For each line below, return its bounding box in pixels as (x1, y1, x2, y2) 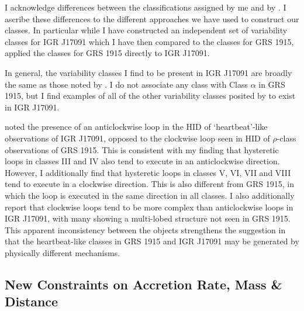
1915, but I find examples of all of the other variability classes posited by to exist (5, 89, 296, 102)
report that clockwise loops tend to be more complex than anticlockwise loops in (5, 201, 293, 213)
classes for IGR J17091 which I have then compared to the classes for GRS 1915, (5, 35, 294, 47)
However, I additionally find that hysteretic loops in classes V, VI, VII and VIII (5, 166, 291, 178)
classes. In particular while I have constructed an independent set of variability (5, 24, 288, 36)
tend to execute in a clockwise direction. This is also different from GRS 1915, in (5, 178, 294, 190)
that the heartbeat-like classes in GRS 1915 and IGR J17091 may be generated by (5, 235, 299, 247)
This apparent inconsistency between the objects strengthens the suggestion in (5, 223, 286, 236)
